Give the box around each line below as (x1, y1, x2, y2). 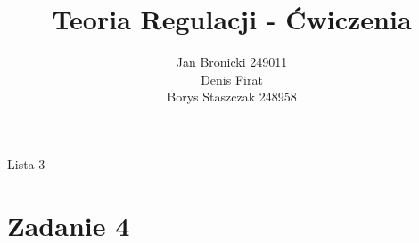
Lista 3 (7, 154, 45, 173)
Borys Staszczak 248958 (167, 87, 297, 106)
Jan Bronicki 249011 (176, 53, 288, 71)
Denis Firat (201, 69, 263, 88)
